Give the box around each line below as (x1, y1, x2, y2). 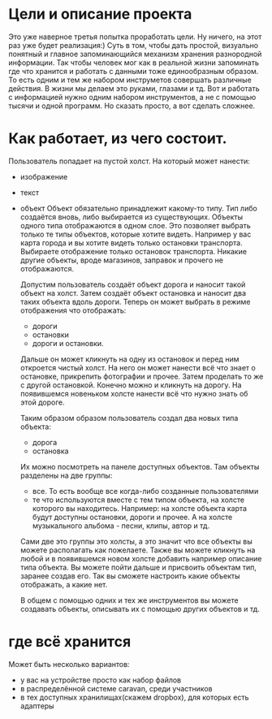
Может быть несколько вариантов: (8, 659, 130, 669)
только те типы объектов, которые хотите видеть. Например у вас (19, 229, 252, 239)
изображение (19, 171, 68, 181)
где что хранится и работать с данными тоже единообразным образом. (8, 66, 259, 76)
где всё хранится (8, 633, 132, 651)
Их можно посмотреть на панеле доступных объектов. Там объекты (19, 461, 260, 471)
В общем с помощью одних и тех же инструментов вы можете (19, 595, 239, 605)
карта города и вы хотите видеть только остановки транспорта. (19, 237, 243, 248)
